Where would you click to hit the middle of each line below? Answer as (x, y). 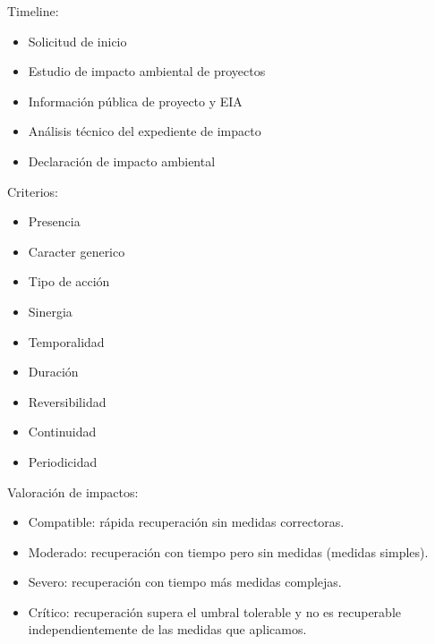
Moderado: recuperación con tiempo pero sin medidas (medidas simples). (228, 551)
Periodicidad (63, 461)
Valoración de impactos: (73, 491)
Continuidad (62, 432)
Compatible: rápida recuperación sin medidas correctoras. (186, 522)
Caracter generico (77, 251)
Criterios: (33, 191)
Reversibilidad (67, 401)
